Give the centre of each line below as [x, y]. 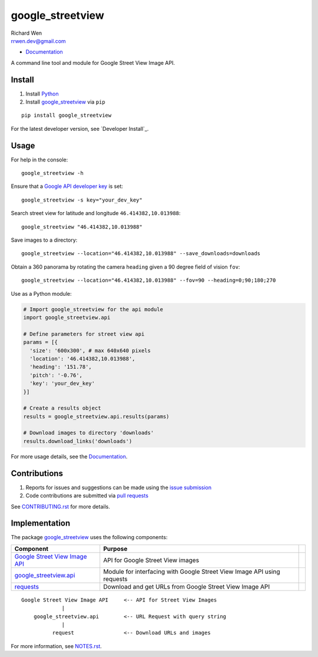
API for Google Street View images [151, 560]
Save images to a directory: [44, 240]
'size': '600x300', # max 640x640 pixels [90, 350]
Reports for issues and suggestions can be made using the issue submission [119, 487]
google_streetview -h [52, 173]
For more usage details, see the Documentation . [69, 456]
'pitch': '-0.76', [56, 375]
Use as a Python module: [41, 293]
